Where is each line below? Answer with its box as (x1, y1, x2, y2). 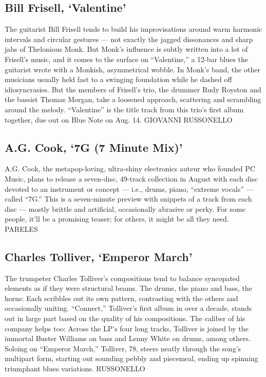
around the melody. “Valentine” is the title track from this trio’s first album (5, 104, 244, 114)
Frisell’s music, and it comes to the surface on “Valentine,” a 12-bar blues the (5, 53, 249, 64)
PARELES (5, 223, 38, 234)
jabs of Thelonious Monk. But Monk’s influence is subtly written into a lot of (5, 44, 248, 54)
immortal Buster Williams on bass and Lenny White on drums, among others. (5, 333, 251, 344)
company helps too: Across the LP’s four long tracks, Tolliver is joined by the (5, 323, 249, 333)
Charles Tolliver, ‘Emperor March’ (5, 248, 193, 264)
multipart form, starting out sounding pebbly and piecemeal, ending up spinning (5, 353, 258, 364)
